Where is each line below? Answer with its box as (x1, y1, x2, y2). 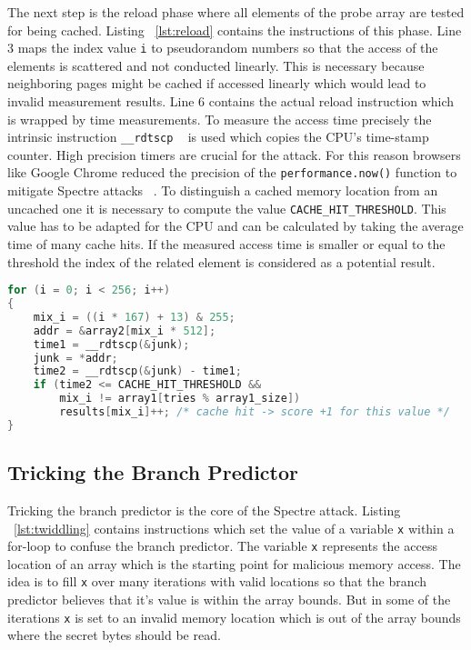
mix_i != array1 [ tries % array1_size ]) (59, 392, 301, 405)
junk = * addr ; (33, 351, 118, 365)
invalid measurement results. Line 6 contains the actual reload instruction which (7, 92, 455, 111)
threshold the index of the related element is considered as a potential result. (7, 252, 436, 271)
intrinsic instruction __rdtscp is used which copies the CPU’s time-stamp (7, 127, 429, 146)
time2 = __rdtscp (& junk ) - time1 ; (33, 365, 242, 378)
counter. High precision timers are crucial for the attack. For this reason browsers (7, 145, 461, 164)
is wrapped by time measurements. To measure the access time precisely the (7, 109, 432, 128)
